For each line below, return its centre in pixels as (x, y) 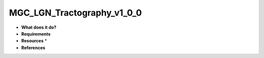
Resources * (34, 41)
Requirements (36, 34)
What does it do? (39, 27)
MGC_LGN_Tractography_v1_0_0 (75, 13)
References (33, 48)
